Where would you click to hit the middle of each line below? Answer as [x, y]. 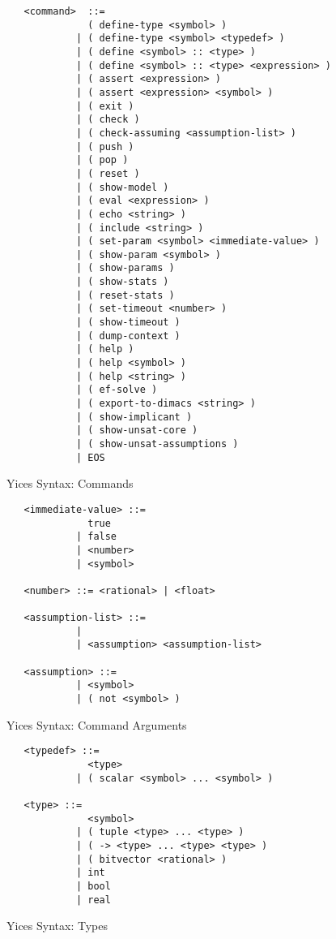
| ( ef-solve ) [117, 390]
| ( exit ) [105, 106]
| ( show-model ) [122, 187]
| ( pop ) [102, 160]
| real [93, 900]
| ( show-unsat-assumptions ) [157, 444]
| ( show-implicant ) [134, 417]
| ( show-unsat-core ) [137, 431]
